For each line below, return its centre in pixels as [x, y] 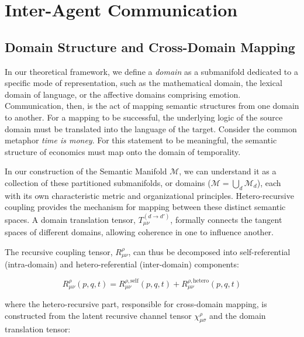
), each [269, 182]
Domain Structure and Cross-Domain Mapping [150, 47]
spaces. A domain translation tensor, [70, 219]
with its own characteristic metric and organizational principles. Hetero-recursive [149, 195]
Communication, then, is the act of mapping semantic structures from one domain [152, 106]
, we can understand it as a [228, 171]
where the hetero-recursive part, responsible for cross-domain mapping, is [136, 304]
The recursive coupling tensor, [59, 251]
